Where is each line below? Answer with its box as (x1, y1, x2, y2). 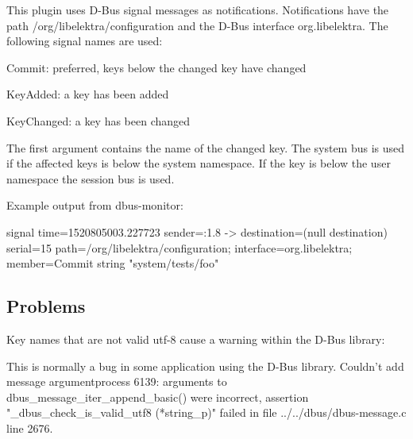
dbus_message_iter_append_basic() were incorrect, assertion (6, 388, 309, 405)
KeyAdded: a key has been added (6, 86, 169, 102)
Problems (6, 294, 86, 318)
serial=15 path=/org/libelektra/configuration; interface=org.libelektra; (6, 239, 353, 256)
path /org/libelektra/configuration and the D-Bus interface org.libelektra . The (6, 17, 388, 33)
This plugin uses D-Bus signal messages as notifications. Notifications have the (6, 2, 389, 17)
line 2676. (6, 419, 53, 436)
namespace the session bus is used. (6, 170, 175, 187)
